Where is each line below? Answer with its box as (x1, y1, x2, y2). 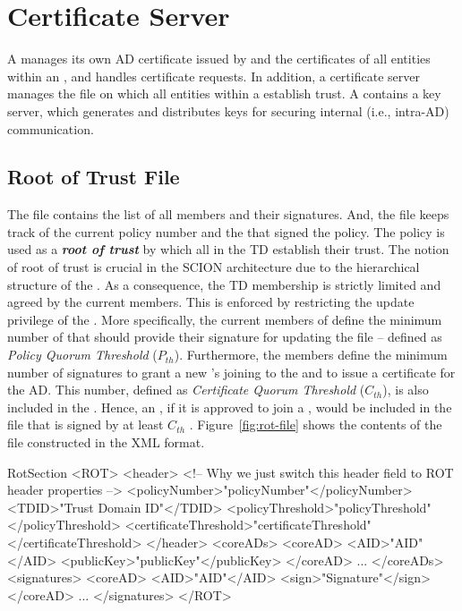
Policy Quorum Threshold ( (7, 345, 158, 364)
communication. (7, 119, 94, 138)
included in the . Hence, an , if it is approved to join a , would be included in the (7, 397, 452, 416)
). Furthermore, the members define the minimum (174, 345, 448, 364)
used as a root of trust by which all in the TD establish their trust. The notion (7, 240, 449, 259)
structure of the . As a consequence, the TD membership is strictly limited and (7, 275, 441, 293)
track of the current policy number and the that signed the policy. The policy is (7, 222, 445, 241)
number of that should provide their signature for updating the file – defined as (7, 327, 442, 346)
